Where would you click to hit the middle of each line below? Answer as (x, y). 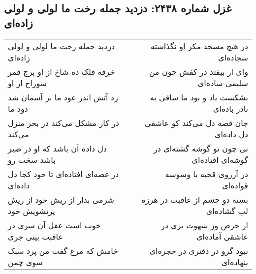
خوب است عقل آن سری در (54, 225)
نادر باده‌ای (230, 108)
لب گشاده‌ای (227, 211)
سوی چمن (25, 262)
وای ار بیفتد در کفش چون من (198, 71)
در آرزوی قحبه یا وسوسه (207, 174)
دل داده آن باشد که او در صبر (57, 148)
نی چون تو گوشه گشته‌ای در (201, 148)
